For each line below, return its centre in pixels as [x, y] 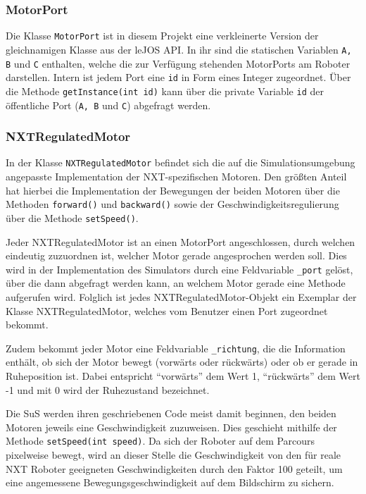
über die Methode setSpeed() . [72, 217]
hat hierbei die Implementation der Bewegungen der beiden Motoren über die [173, 190]
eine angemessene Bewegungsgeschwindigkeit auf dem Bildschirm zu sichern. [170, 482]
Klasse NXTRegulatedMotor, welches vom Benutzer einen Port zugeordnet [167, 310]
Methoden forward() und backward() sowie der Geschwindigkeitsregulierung [172, 204]
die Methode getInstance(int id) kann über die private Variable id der [165, 91]
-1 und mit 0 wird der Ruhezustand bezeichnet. [108, 389]
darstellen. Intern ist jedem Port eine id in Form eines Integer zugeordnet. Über [178, 77]
